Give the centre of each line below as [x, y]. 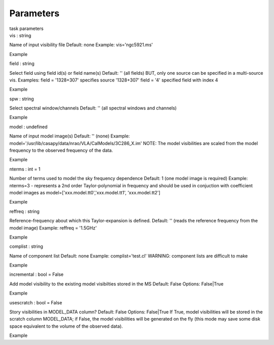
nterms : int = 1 [25, 169]
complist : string [26, 246]
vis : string [20, 35]
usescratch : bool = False [36, 302]
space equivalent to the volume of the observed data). [66, 326]
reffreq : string [25, 211]
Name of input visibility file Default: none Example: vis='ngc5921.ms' [81, 45]
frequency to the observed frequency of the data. [61, 151]
